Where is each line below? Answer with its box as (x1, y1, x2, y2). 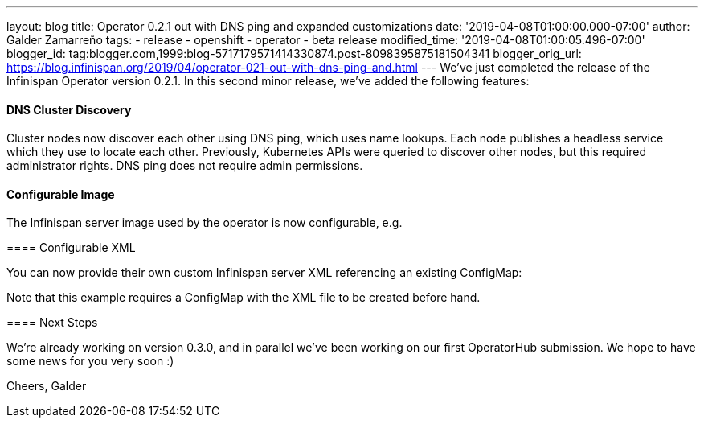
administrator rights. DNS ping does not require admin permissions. (6, 158, 363, 173)
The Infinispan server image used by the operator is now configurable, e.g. (6, 216, 403, 230)
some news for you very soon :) (6, 354, 174, 368)
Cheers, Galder (6, 379, 87, 393)
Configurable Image (6, 187, 115, 201)
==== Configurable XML (6, 241, 136, 255)
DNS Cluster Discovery (6, 102, 132, 117)
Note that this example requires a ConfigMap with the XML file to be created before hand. (6, 290, 481, 305)
